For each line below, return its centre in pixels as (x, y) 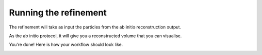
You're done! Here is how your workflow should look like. (66, 45)
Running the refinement (58, 13)
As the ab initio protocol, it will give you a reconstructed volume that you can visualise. (95, 36)
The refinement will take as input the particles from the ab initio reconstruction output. (95, 27)
